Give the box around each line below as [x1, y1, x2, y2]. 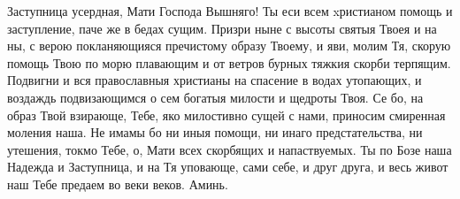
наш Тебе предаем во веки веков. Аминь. [7, 174, 228, 193]
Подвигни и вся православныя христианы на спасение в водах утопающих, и [7, 71, 422, 89]
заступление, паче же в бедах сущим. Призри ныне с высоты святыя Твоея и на [7, 19, 437, 37]
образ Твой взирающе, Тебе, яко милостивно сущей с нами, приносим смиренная [7, 105, 446, 124]
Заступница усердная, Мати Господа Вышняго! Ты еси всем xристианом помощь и [7, 2, 453, 19]
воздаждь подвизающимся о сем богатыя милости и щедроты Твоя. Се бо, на [7, 88, 424, 106]
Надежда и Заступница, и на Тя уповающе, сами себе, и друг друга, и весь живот [7, 157, 448, 176]
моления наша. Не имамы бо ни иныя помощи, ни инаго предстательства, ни [7, 123, 423, 142]
